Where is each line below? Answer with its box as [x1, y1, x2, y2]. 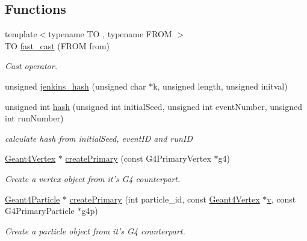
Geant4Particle [5, 192, 60, 205]
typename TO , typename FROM [48, 28, 172, 40]
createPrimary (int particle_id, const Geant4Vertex [69, 192, 260, 205]
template [5, 28, 37, 40]
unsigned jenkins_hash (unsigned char [5, 79, 146, 92]
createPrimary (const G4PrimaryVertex [65, 152, 211, 165]
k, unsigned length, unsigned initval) [153, 79, 288, 92]
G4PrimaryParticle [5, 204, 75, 217]
